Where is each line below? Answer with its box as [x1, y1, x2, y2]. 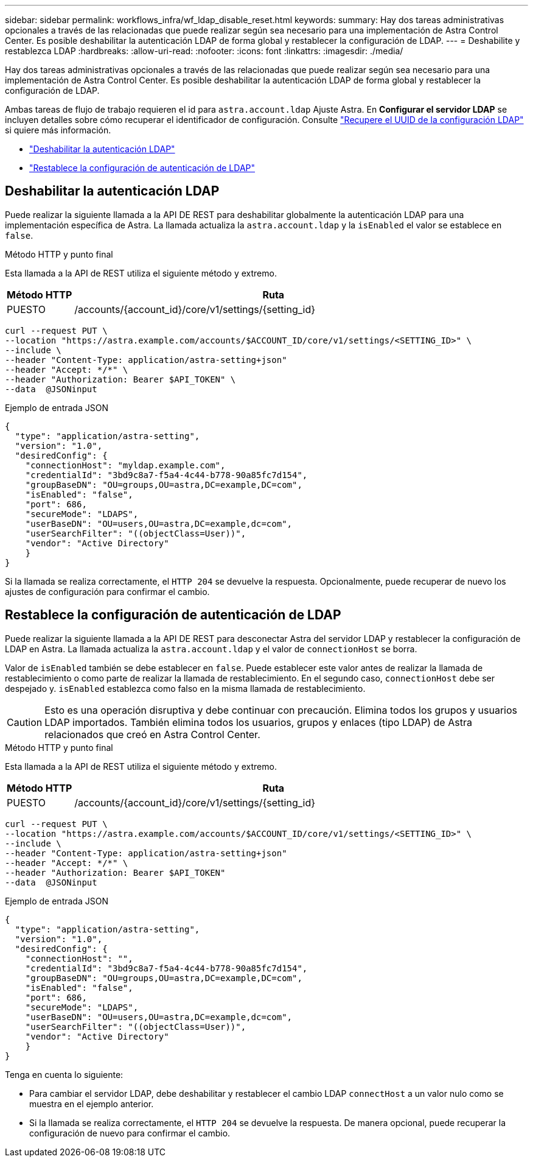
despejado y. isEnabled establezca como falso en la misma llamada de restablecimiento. [5, 683, 366, 694]
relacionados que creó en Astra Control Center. [44, 728, 260, 741]
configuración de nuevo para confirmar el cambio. [29, 1127, 231, 1138]
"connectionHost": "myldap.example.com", [25, 460, 226, 470]
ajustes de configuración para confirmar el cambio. [5, 586, 210, 597]
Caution [7, 716, 43, 728]
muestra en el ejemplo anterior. [29, 1098, 154, 1109]
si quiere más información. [5, 125, 111, 135]
